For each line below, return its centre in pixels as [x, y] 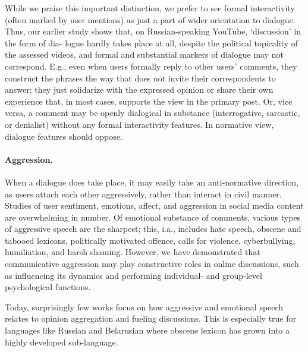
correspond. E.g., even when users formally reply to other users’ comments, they [151, 66]
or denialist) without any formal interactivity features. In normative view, [139, 124]
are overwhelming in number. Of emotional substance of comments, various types [153, 217]
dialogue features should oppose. [64, 136]
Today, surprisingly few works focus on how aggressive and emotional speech [144, 307]
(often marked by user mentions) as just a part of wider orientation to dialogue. [150, 19]
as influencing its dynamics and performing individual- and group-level [133, 275]
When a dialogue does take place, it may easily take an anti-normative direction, [152, 182]
